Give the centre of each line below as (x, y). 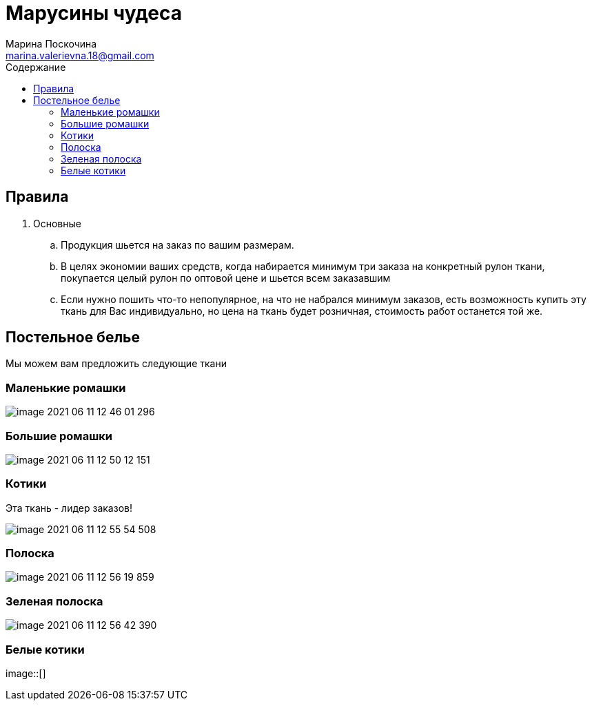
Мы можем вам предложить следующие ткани (116, 364)
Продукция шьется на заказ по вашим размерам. (177, 245)
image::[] (26, 673)
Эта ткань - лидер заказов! (69, 508)
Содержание (36, 67)
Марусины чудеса (94, 13)
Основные (57, 223)
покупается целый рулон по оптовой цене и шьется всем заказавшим (226, 278)
